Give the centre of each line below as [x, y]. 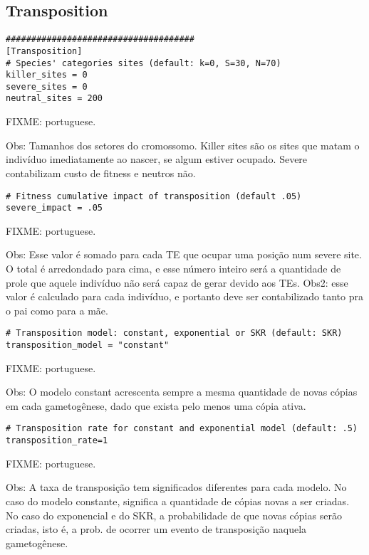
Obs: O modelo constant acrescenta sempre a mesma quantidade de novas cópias [182, 392]
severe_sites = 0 [47, 86]
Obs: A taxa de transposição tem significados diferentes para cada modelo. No [176, 487]
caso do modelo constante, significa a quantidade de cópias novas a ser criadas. [178, 501]
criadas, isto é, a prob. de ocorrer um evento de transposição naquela [156, 529]
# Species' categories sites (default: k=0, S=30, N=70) [144, 63]
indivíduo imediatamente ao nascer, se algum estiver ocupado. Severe [157, 159]
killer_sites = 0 [47, 75]
